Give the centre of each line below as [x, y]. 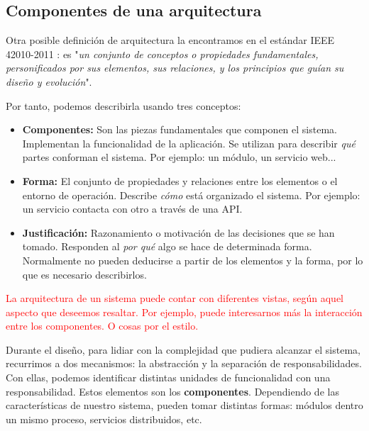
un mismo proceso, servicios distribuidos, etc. [104, 419]
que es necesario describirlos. [84, 274]
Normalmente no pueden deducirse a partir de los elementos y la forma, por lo [193, 260]
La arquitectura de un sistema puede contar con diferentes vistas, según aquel [175, 298]
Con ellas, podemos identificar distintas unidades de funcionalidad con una [168, 377]
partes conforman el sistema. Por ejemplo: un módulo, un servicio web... [179, 157]
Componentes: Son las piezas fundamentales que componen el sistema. [180, 129]
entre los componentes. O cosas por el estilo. [102, 326]
